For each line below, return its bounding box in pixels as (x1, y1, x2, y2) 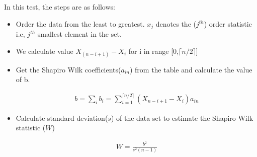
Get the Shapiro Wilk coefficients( (16, 64, 121, 74)
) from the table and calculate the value (129, 64, 252, 74)
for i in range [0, (128, 45, 179, 56)
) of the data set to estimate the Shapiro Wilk (111, 112, 253, 123)
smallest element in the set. (37, 29, 122, 39)
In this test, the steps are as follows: (4, 2, 115, 12)
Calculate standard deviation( (16, 112, 108, 123)
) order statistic (204, 18, 252, 29)
